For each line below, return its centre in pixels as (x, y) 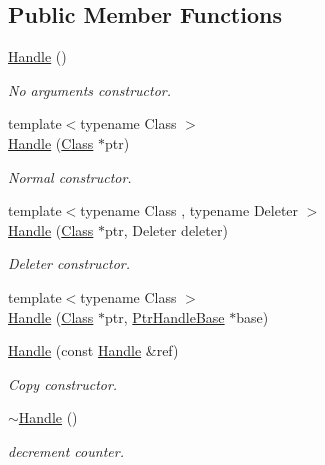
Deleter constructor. (69, 263)
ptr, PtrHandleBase (165, 316)
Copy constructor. (63, 383)
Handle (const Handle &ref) (93, 350)
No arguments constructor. (90, 89)
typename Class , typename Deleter (189, 210)
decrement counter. (66, 450)
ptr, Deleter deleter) (166, 229)
